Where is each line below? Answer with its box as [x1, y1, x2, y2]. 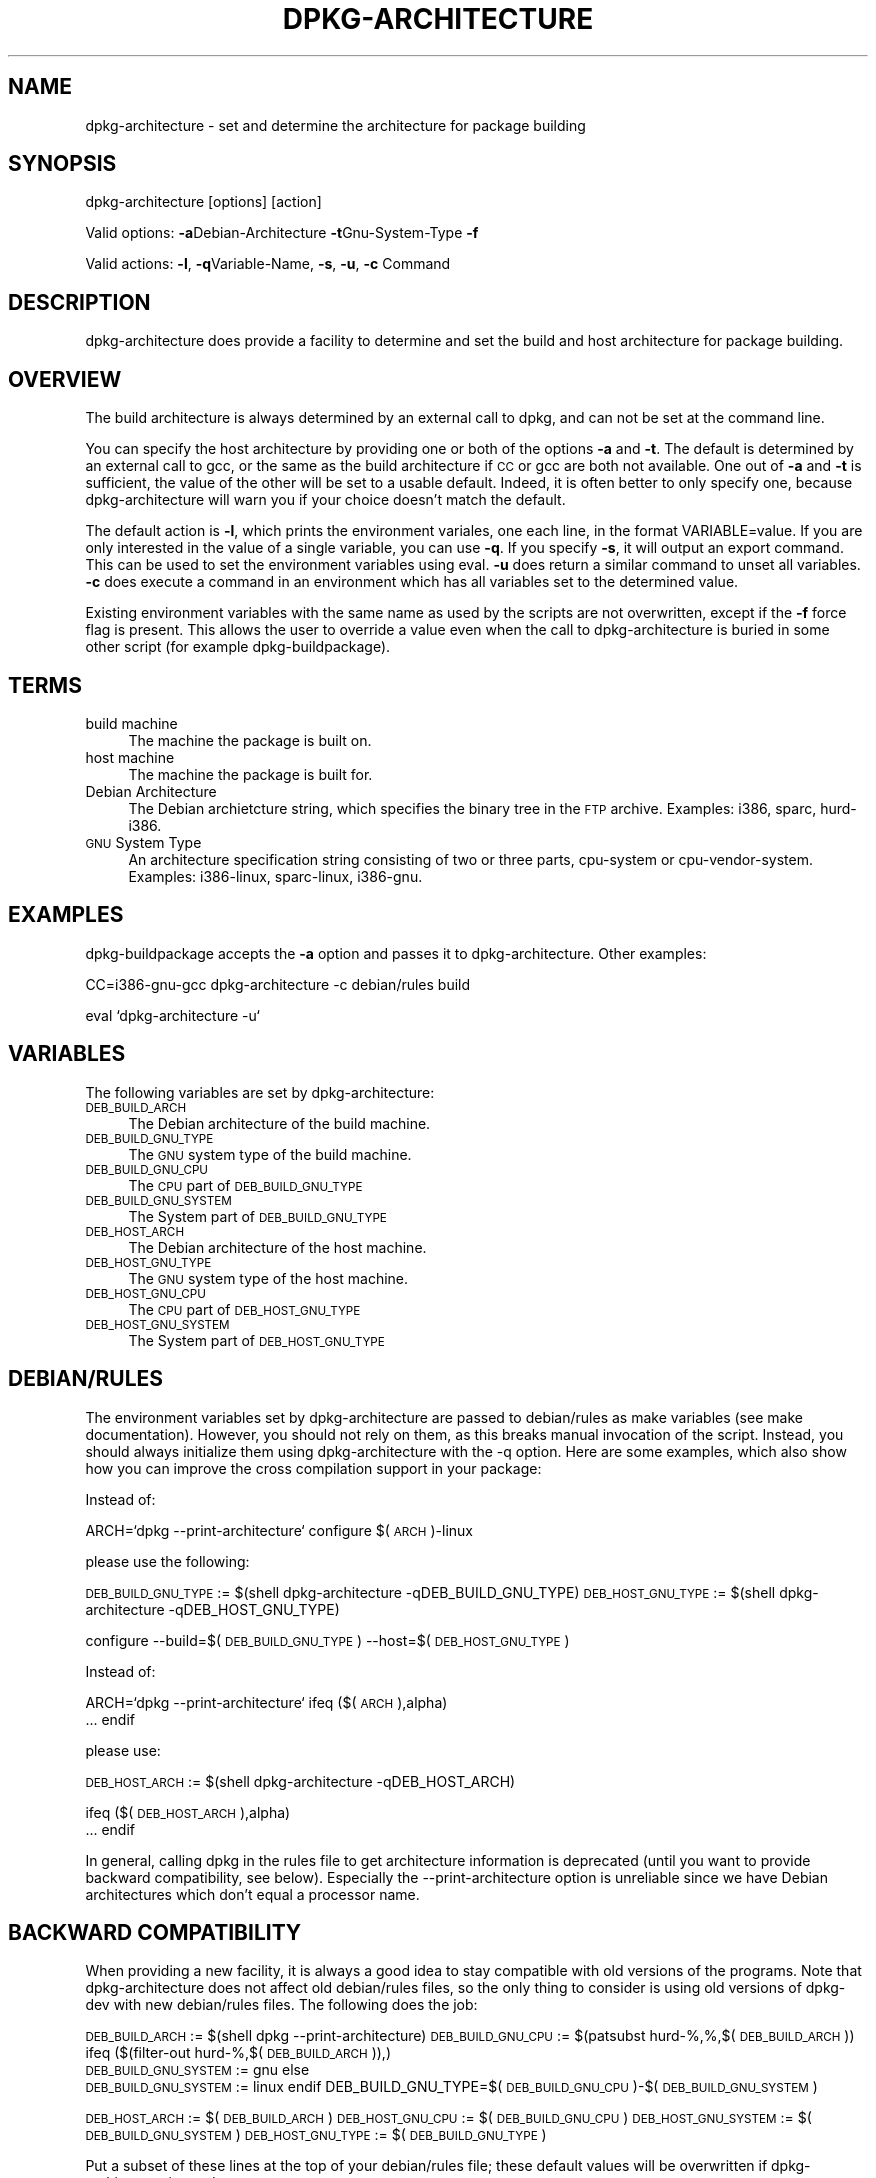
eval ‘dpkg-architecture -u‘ [85, 1006, 260, 1024]
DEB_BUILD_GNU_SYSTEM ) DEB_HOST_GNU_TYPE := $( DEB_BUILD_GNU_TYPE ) [85, 2126, 547, 2144]
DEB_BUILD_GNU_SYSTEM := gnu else [85, 2061, 310, 2079]
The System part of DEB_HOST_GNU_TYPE [128, 1331, 385, 1349]
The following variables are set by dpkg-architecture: [85, 1083, 435, 1101]
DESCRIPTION [8, 289, 151, 315]
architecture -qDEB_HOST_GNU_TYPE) [85, 1600, 340, 1618]
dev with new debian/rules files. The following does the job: [85, 1996, 478, 2014]
